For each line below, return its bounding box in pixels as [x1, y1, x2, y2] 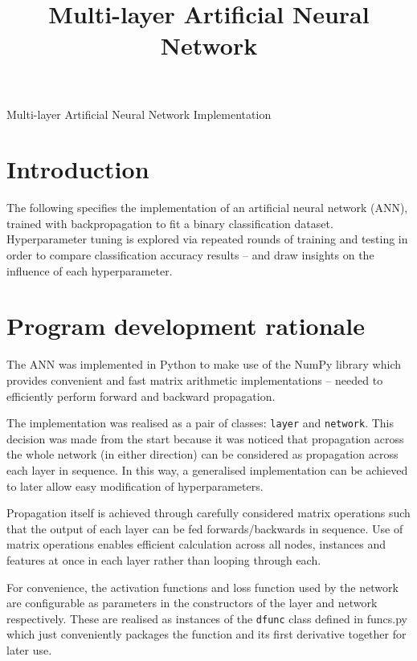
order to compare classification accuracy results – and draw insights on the [6, 247, 374, 263]
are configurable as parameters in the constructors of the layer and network [6, 594, 378, 611]
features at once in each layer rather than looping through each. [6, 551, 321, 568]
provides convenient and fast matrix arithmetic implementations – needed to [6, 371, 383, 388]
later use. [6, 642, 52, 658]
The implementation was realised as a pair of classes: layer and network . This [6, 414, 395, 431]
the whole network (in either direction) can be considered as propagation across [6, 446, 399, 463]
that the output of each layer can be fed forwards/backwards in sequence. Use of [6, 520, 403, 537]
